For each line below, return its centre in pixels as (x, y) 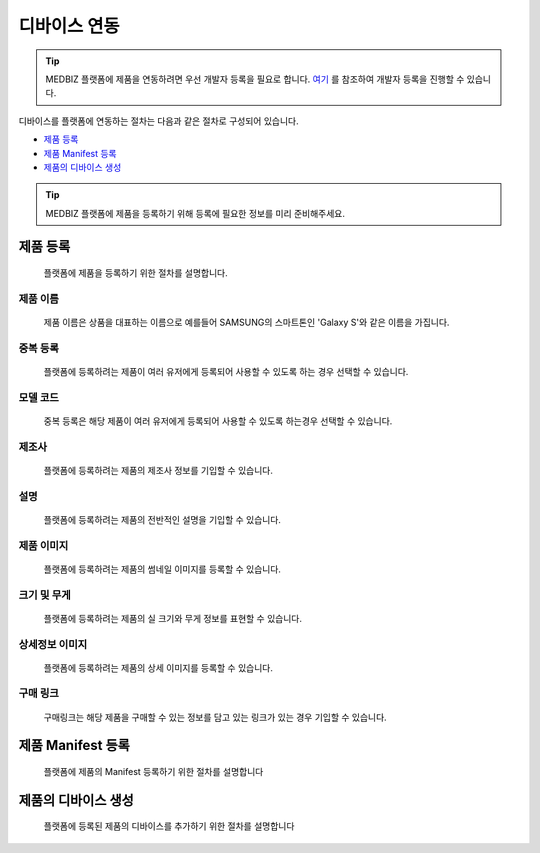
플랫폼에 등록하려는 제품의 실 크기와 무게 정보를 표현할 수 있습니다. (172, 618)
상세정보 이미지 (53, 644)
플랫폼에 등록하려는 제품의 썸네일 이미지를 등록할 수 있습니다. (162, 569)
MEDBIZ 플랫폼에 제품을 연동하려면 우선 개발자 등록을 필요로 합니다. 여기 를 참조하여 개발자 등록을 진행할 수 (255, 79)
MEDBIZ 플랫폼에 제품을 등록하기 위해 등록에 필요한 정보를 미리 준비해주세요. (195, 213)
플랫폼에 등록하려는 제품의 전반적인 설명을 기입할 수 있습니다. (162, 519)
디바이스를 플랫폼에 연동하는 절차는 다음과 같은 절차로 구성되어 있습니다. (158, 121)
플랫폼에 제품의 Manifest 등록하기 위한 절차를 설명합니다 (153, 772)
